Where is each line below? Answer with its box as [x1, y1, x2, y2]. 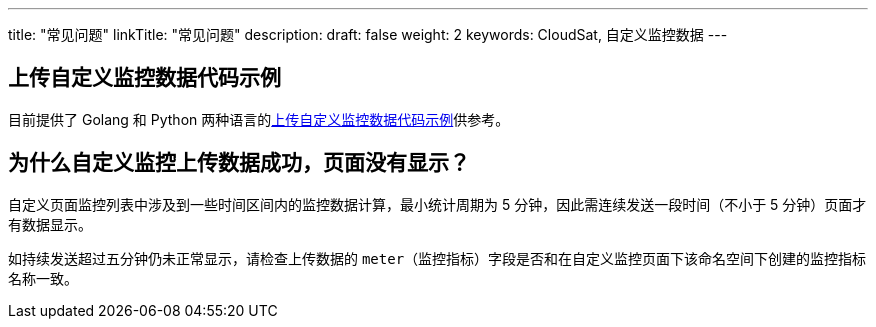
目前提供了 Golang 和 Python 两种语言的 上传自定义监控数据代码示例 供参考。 [8, 110, 510, 128]
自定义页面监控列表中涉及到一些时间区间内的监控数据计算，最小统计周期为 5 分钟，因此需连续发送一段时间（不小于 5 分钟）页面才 [8, 195, 867, 213]
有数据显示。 [8, 215, 92, 233]
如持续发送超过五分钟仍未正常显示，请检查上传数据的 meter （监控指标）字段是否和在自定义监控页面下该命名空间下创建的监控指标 [8, 249, 867, 267]
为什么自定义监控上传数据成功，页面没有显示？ [8, 150, 470, 176]
